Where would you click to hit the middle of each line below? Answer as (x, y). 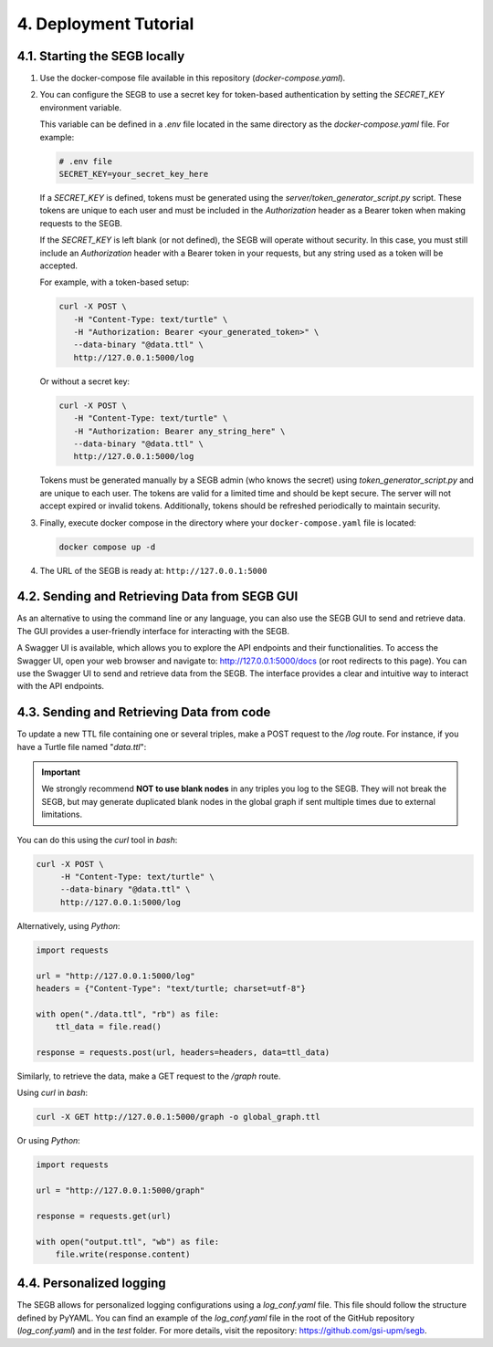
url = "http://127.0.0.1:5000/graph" (121, 1190)
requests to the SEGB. (81, 223)
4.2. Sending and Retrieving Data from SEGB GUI (157, 596)
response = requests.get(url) (104, 1216)
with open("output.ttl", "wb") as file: (127, 1242)
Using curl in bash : (52, 1093)
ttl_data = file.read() (108, 1027)
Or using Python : (49, 1141)
